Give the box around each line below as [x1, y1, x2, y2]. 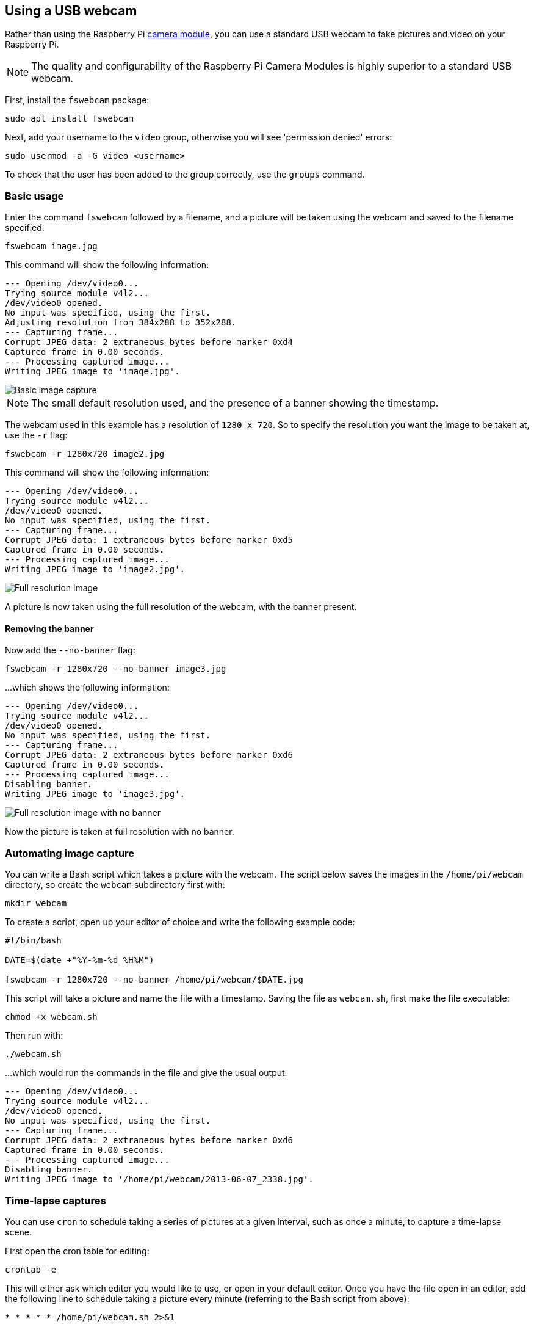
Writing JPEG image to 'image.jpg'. [5, 366, 180, 377]
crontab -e [5, 1264, 57, 1274]
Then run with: [5, 1030, 63, 1041]
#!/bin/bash [5, 936, 62, 946]
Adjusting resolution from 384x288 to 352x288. [5, 318, 237, 328]
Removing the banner [5, 623, 94, 634]
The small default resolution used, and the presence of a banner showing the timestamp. [31, 397, 439, 410]
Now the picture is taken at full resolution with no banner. [5, 826, 234, 837]
